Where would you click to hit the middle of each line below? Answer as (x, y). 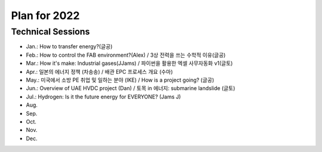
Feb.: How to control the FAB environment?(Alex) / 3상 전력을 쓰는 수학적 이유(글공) (126, 55)
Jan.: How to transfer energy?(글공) (69, 46)
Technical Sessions (50, 32)
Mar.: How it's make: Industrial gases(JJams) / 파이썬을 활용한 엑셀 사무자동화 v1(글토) (129, 63)
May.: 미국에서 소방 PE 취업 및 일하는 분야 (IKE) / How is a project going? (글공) (120, 80)
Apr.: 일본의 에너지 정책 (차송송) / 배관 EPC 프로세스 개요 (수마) (99, 72)
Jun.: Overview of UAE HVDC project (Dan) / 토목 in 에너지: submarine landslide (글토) (131, 88)
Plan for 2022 (45, 15)
